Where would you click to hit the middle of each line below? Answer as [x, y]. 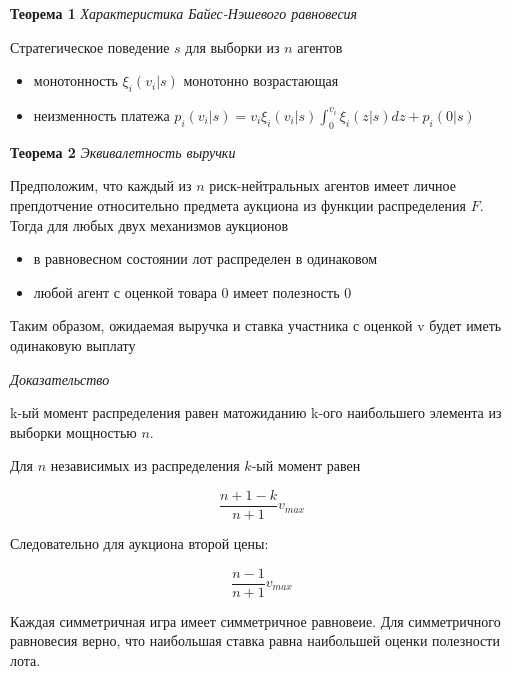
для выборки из [232, 46]
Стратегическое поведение [90, 46]
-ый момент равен [306, 465]
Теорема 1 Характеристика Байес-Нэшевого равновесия [184, 13]
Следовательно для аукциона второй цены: [139, 542]
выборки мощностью [73, 431]
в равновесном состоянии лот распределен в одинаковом [205, 258]
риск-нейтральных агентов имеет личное [332, 185]
